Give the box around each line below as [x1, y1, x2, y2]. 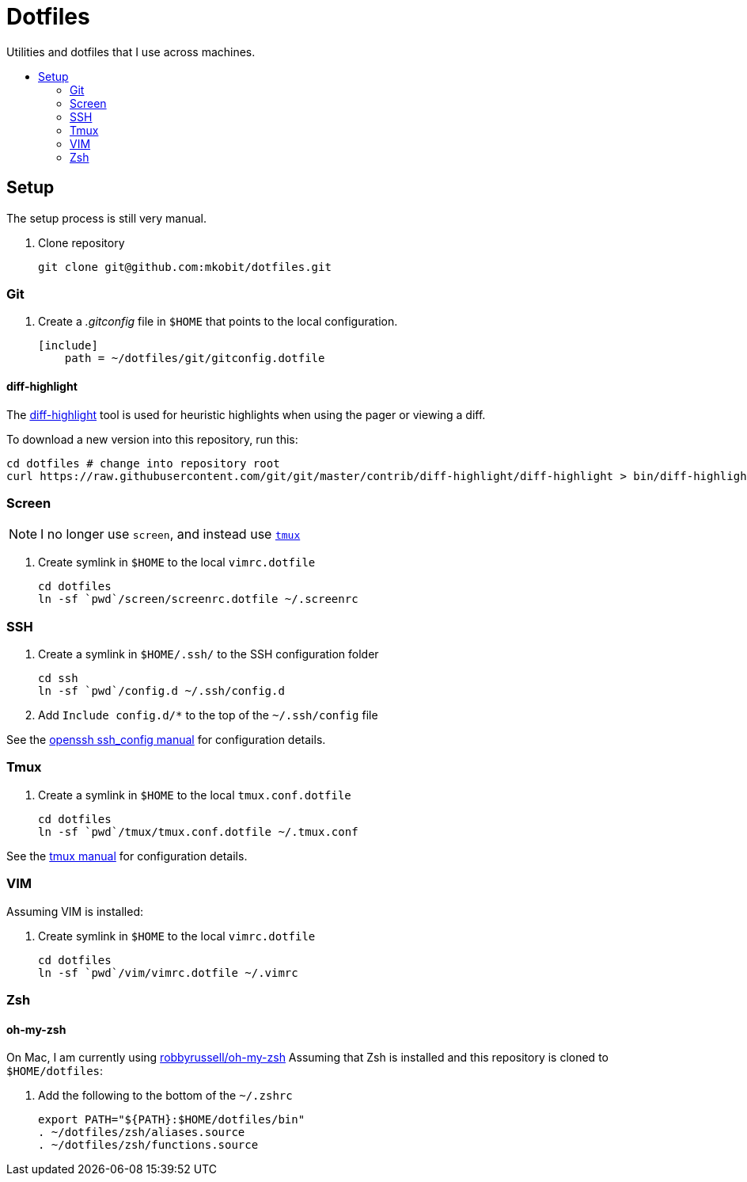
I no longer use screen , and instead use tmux [40, 526, 301, 543]
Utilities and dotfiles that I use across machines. [6, 44, 256, 59]
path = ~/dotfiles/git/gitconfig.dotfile [64, 352, 325, 365]
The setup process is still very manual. [6, 211, 207, 225]
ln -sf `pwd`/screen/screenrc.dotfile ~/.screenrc [38, 593, 358, 606]
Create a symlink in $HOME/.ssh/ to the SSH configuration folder [38, 647, 379, 662]
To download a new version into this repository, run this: [6, 432, 298, 446]
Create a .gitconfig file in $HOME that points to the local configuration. [38, 315, 398, 329]
